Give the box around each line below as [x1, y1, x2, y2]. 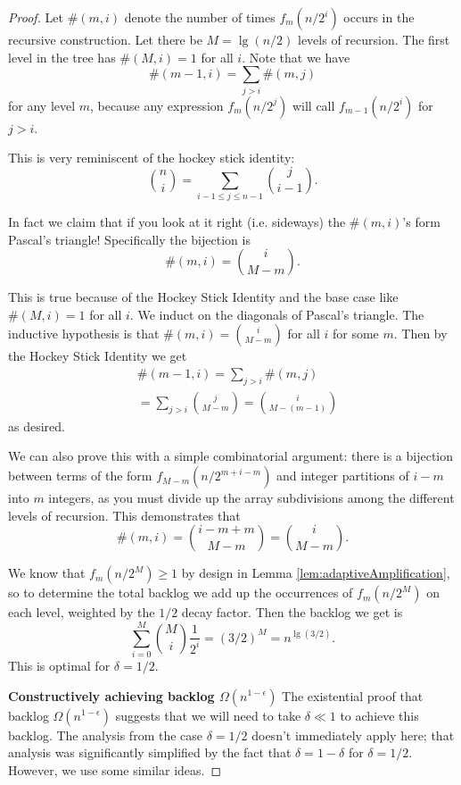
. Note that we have [242, 47, 350, 66]
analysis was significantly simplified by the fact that [8, 743, 292, 762]
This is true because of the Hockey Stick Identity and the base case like [8, 288, 399, 306]
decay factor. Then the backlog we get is [181, 603, 403, 622]
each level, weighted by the [8, 603, 155, 622]
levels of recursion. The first [297, 30, 450, 48]
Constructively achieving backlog [8, 686, 215, 705]
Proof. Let [8, 8, 63, 26]
